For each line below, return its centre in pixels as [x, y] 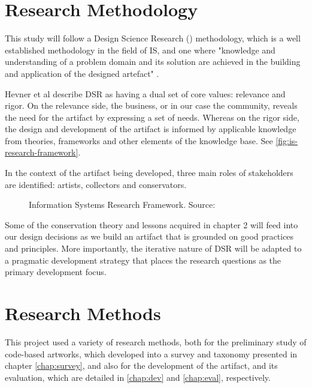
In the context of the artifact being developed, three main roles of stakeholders [149, 173]
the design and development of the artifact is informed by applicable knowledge [151, 129]
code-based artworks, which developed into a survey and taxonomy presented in [151, 353]
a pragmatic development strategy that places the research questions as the [143, 260]
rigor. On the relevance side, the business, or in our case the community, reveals [151, 105]
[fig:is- [287, 140]
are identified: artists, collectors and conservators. [96, 184]
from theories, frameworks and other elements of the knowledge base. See [139, 140]
